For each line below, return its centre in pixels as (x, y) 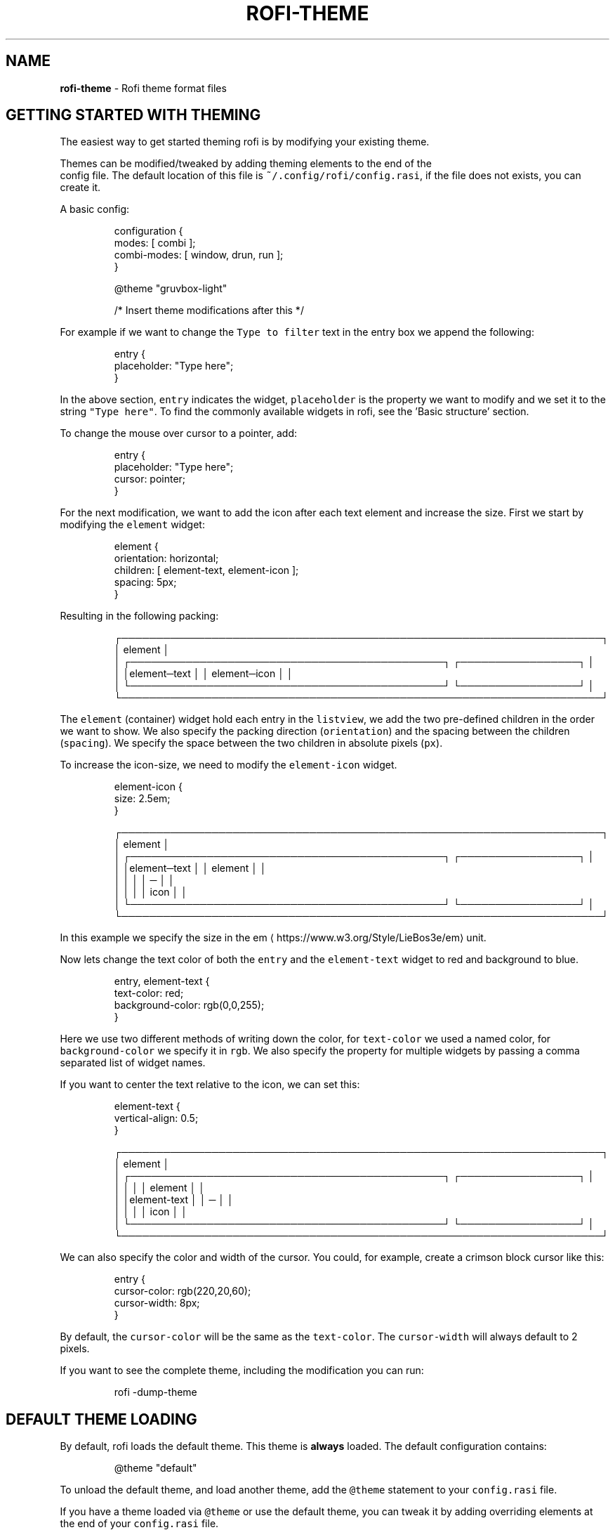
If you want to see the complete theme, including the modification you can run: (242, 1371)
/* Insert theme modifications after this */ (209, 310)
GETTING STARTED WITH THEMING (133, 115)
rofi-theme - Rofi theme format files (143, 88)
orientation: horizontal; (166, 558)
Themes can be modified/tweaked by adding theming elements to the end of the (246, 164)
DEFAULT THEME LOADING (101, 1419)
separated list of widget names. (133, 1063)
